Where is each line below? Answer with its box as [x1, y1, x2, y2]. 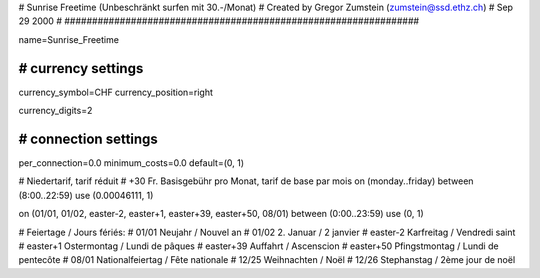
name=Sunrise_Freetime [18, 33, 120, 45]
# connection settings [18, 130, 159, 147]
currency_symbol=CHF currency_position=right [18, 86, 214, 98]
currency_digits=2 [18, 105, 93, 117]
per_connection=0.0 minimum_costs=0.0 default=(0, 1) [18, 156, 245, 169]
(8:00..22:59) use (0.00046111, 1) [18, 189, 154, 201]
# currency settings [18, 60, 144, 77]
